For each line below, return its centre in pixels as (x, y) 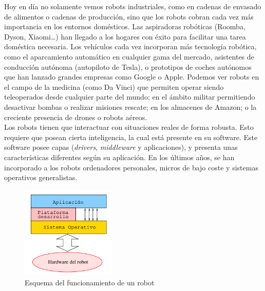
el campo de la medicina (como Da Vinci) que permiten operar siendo (114, 86)
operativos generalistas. (41, 177)
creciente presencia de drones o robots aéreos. (76, 117)
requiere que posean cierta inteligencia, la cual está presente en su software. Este (131, 137)
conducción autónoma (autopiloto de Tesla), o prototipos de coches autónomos (128, 66)
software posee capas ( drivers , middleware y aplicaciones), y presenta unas (121, 147)
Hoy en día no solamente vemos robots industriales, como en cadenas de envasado (133, 6)
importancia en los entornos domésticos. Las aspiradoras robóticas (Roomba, (125, 26)
